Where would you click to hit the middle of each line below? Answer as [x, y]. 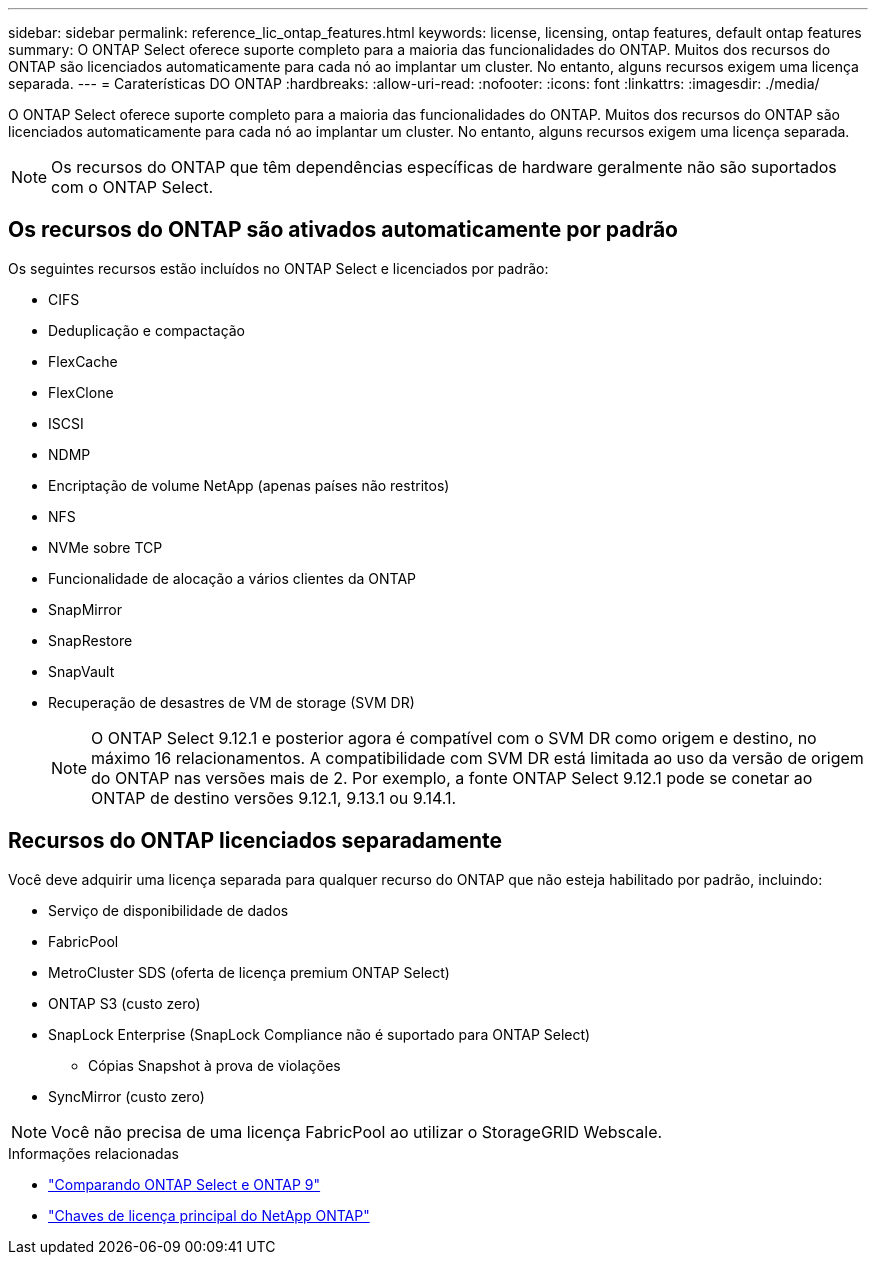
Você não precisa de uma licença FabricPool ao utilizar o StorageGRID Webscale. [357, 1131]
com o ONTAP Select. [132, 187]
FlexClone [81, 392]
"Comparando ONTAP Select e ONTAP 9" [184, 1184]
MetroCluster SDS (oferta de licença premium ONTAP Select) [249, 972]
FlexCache [83, 361]
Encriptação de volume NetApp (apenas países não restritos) [249, 485]
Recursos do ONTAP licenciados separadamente [255, 841]
